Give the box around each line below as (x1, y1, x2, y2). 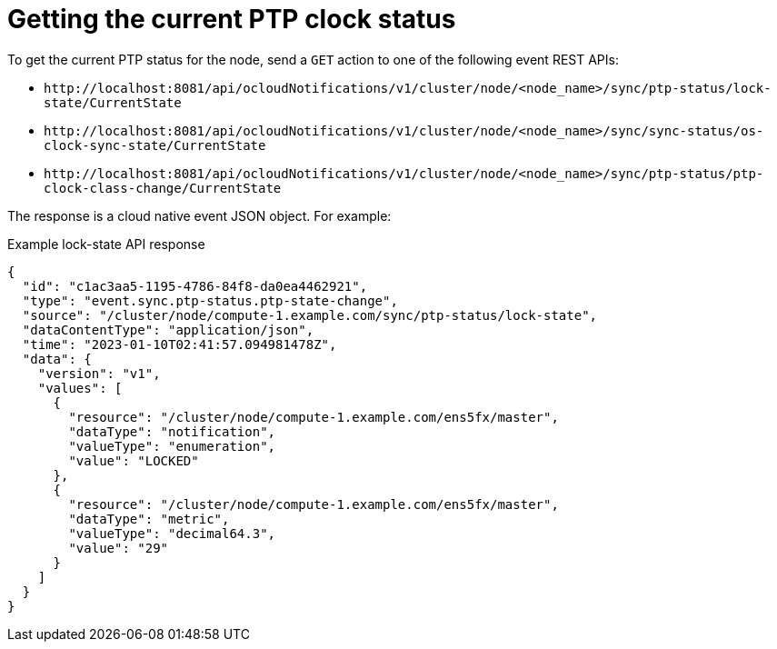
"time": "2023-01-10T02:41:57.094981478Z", (22, 336, 337, 352)
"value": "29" (68, 540, 169, 555)
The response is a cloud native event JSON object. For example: (7, 207, 392, 224)
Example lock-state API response (7, 235, 205, 252)
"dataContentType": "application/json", (22, 322, 314, 337)
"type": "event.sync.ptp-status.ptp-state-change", (22, 293, 398, 308)
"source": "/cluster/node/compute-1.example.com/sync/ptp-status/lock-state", (22, 307, 598, 323)
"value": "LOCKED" (68, 453, 199, 468)
